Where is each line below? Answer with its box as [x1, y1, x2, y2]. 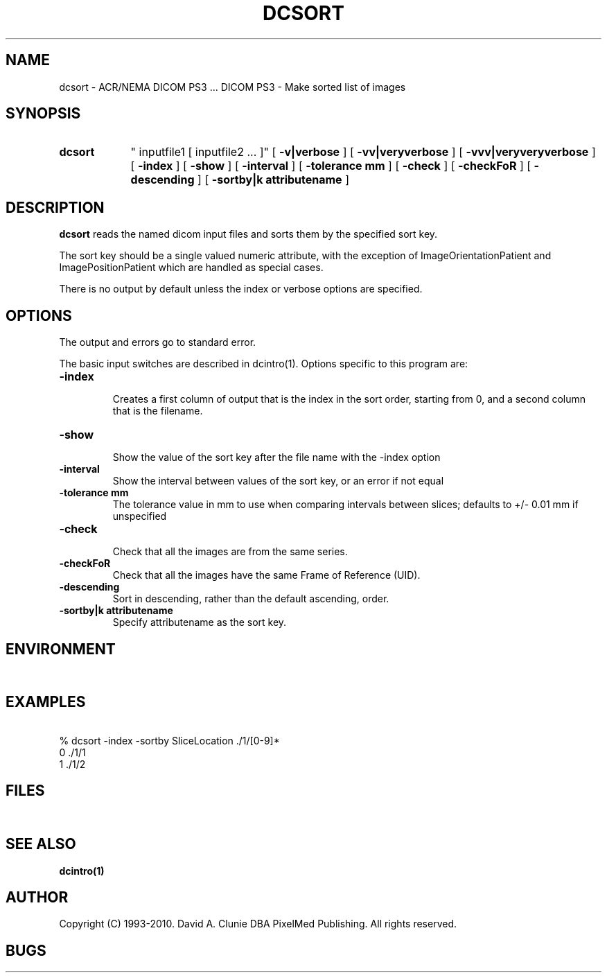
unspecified [112, 510, 167, 523]
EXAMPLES [6, 693, 86, 711]
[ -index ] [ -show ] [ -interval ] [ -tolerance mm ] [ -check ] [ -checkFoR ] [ [130, 159, 531, 173]
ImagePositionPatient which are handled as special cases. [59, 261, 324, 274]
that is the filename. [112, 405, 203, 417]
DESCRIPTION [6, 198, 105, 216]
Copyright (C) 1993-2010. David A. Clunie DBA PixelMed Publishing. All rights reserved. [59, 918, 457, 930]
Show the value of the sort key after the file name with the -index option [112, 451, 441, 464]
